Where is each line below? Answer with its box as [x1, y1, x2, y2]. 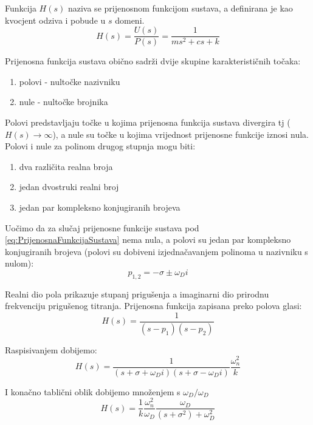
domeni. [115, 13, 145, 26]
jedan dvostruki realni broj [19, 180, 119, 193]
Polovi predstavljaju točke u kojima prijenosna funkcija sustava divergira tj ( [5, 116, 291, 129]
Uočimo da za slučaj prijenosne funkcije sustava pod [5, 221, 199, 234]
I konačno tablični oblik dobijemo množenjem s [5, 385, 181, 398]
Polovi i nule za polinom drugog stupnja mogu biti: [5, 140, 196, 152]
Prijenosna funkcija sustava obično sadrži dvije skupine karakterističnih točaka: [5, 55, 301, 67]
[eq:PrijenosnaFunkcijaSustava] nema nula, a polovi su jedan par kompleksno [5, 233, 291, 246]
